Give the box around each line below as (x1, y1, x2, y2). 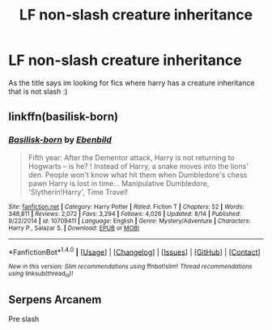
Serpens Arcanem (8, 293, 102, 307)
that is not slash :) (8, 87, 68, 96)
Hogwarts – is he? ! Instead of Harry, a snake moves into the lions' (28, 161, 249, 171)
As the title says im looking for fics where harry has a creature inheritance (8, 78, 255, 87)
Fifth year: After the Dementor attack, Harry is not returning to (28, 152, 235, 163)
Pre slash (8, 314, 40, 324)
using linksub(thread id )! (8, 269, 74, 279)
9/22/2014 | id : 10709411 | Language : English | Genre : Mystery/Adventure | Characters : (8, 217, 251, 225)
